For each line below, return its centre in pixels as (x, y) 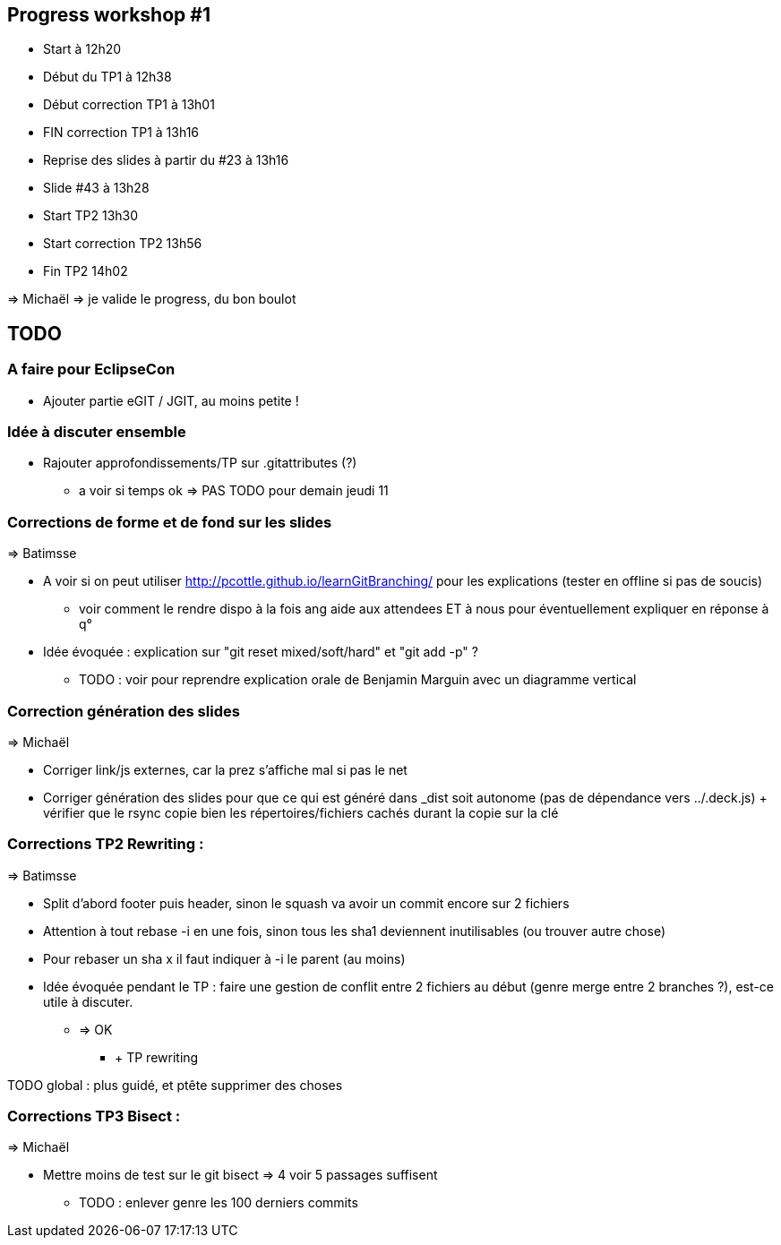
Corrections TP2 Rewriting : (106, 844)
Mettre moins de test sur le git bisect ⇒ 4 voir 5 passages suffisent (240, 1175)
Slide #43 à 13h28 (96, 188)
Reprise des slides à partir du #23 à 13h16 (166, 160)
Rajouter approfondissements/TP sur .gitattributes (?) (200, 463)
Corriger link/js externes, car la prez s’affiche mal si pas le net (225, 769)
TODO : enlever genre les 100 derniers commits (219, 1203)
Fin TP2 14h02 (86, 271)
